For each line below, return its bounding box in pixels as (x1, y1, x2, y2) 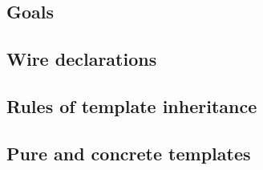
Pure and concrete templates (6, 140, 251, 165)
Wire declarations (6, 47, 157, 71)
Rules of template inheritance (6, 93, 257, 118)
